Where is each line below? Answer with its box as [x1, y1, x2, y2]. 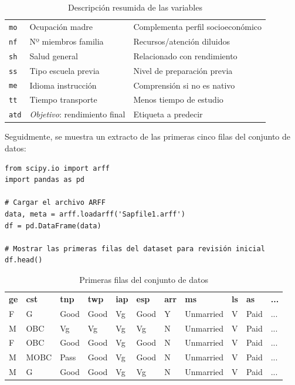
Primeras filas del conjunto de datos [79, 273, 208, 285]
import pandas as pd [5, 175, 85, 184]
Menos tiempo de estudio [133, 93, 223, 106]
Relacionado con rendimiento [133, 49, 238, 62]
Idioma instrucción [29, 79, 97, 91]
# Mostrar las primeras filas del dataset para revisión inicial [5, 244, 265, 253]
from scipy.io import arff [5, 164, 110, 173]
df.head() [5, 256, 43, 265]
